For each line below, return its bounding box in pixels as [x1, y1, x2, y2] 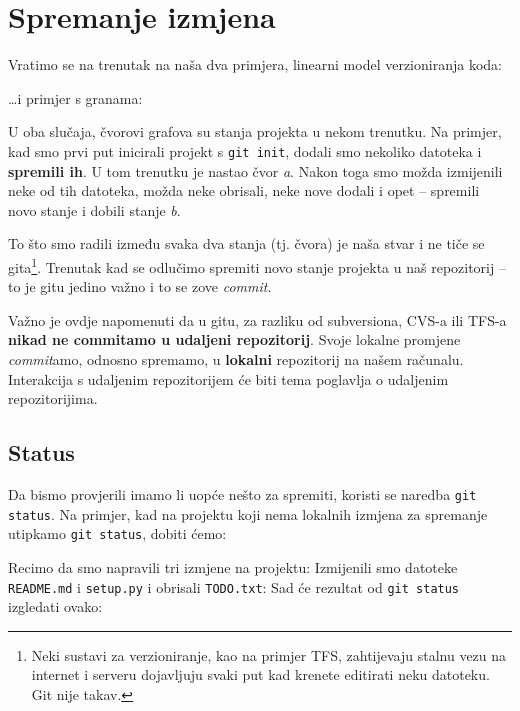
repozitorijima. [8, 388, 98, 409]
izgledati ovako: [8, 596, 103, 617]
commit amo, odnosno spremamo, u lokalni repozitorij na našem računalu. [8, 348, 464, 369]
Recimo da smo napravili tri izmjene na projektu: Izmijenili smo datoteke [8, 556, 458, 577]
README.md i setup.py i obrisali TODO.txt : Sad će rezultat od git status [8, 576, 460, 597]
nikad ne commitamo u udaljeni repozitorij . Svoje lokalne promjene [8, 329, 461, 350]
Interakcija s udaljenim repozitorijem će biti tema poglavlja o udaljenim [8, 368, 449, 389]
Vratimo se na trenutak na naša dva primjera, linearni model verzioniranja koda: [8, 54, 502, 75]
